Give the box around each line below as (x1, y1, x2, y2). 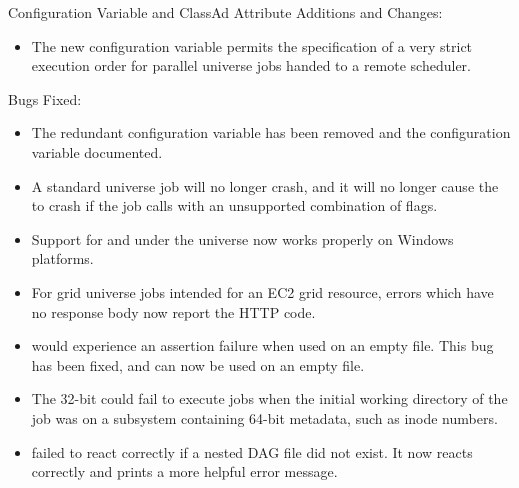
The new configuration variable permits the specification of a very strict (31, 35, 473, 56)
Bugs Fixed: (8, 88, 82, 109)
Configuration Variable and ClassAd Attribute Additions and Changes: (8, 2, 443, 22)
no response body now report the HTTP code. (31, 301, 316, 322)
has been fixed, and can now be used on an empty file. (31, 354, 365, 375)
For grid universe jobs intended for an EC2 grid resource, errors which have (31, 281, 494, 302)
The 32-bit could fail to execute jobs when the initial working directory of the (31, 388, 508, 409)
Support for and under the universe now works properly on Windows (31, 228, 454, 249)
